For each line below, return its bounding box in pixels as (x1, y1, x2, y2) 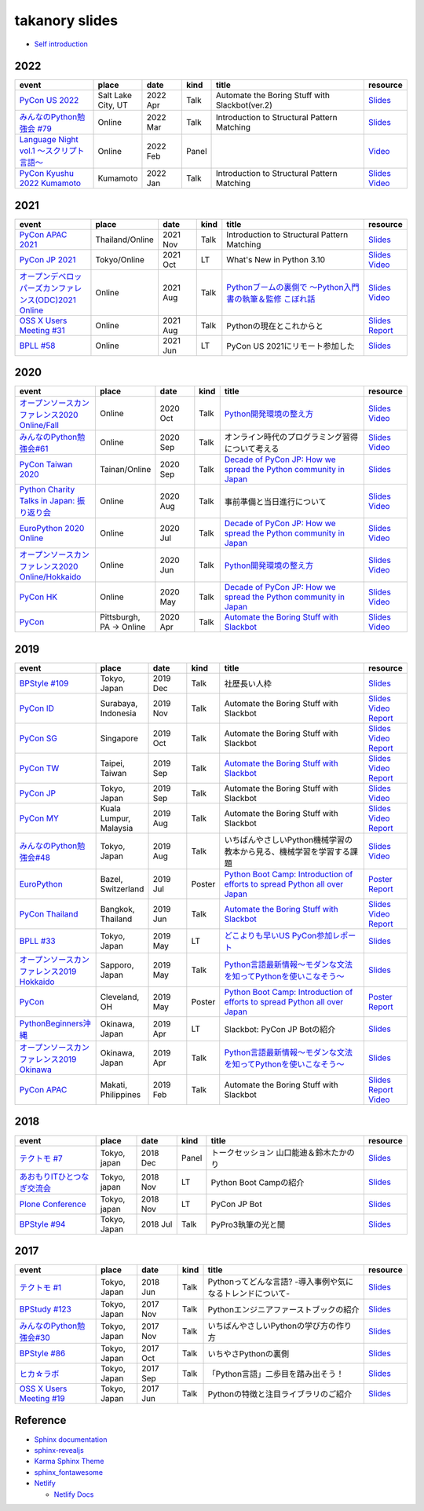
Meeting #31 (19, 324, 66, 335)
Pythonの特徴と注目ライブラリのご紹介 (207, 1388, 353, 1399)
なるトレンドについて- (207, 1288, 291, 1299)
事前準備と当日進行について (224, 496, 327, 507)
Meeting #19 (19, 1393, 66, 1404)
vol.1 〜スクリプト (19, 145, 86, 156)
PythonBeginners (19, 1018, 84, 1029)
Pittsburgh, (99, 612, 141, 623)
